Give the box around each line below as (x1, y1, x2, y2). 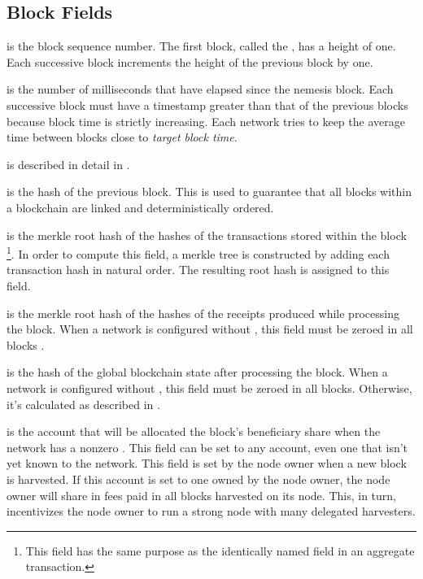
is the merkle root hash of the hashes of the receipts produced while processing (7, 304, 399, 321)
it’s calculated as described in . (7, 395, 160, 412)
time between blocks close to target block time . (7, 128, 238, 146)
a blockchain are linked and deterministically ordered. (7, 198, 274, 215)
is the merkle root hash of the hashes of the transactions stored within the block (7, 226, 407, 243)
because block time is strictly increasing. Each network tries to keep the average (7, 112, 405, 129)
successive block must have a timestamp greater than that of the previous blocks (7, 96, 408, 113)
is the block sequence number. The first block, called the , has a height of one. (7, 37, 396, 54)
